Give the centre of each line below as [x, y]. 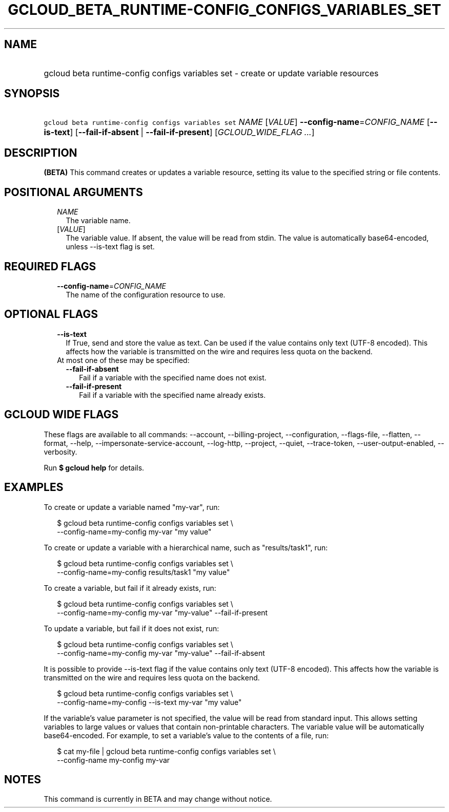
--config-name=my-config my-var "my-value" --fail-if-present [162, 612]
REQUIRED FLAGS [50, 266]
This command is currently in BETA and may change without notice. [158, 799]
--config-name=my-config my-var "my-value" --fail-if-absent [161, 653]
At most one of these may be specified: [123, 360]
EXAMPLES [34, 487]
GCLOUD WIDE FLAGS [62, 415]
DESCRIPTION [41, 153]
